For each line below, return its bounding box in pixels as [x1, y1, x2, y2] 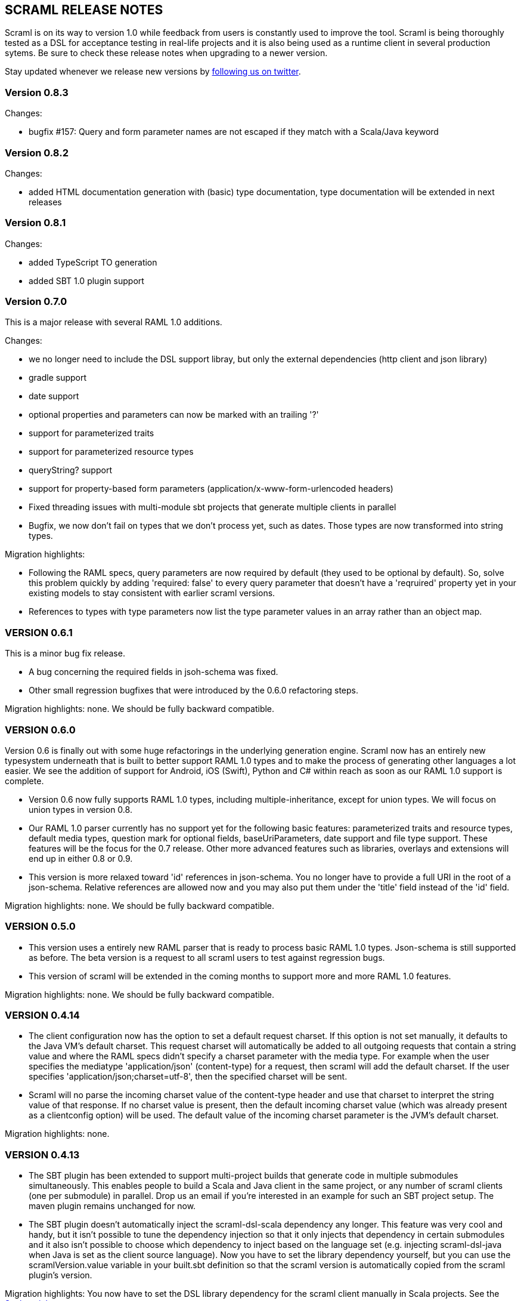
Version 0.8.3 [5, 86, 69, 98]
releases [29, 196, 62, 207]
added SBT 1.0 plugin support [29, 275, 144, 286]
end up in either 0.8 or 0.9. [29, 853, 133, 864]
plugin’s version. [29, 1270, 92, 1281]
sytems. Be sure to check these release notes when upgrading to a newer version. [5, 48, 328, 58]
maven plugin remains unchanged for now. [29, 1201, 196, 1211]
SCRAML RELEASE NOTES [5, 2, 163, 17]
